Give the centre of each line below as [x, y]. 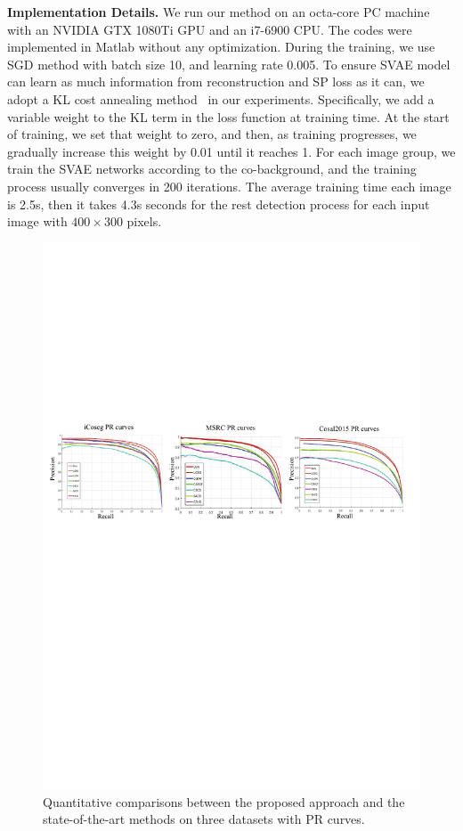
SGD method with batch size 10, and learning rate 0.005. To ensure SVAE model [229, 64]
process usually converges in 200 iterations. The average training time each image [229, 186]
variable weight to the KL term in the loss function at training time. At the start [228, 116]
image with [37, 221]
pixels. [144, 221]
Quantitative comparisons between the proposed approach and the [224, 801]
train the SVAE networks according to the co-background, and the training [212, 169]
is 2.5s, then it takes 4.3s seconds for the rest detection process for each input [219, 204]
